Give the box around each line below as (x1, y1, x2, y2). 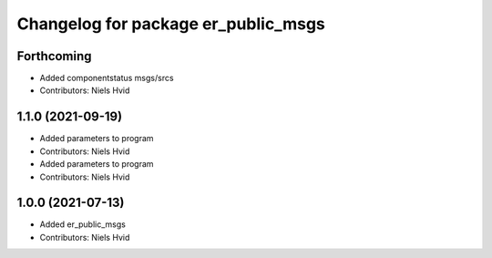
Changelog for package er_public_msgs (16, 14, 325, 34)
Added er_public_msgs (39, 219, 127, 230)
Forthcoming (16, 48, 92, 64)
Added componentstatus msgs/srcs (39, 73, 174, 84)
